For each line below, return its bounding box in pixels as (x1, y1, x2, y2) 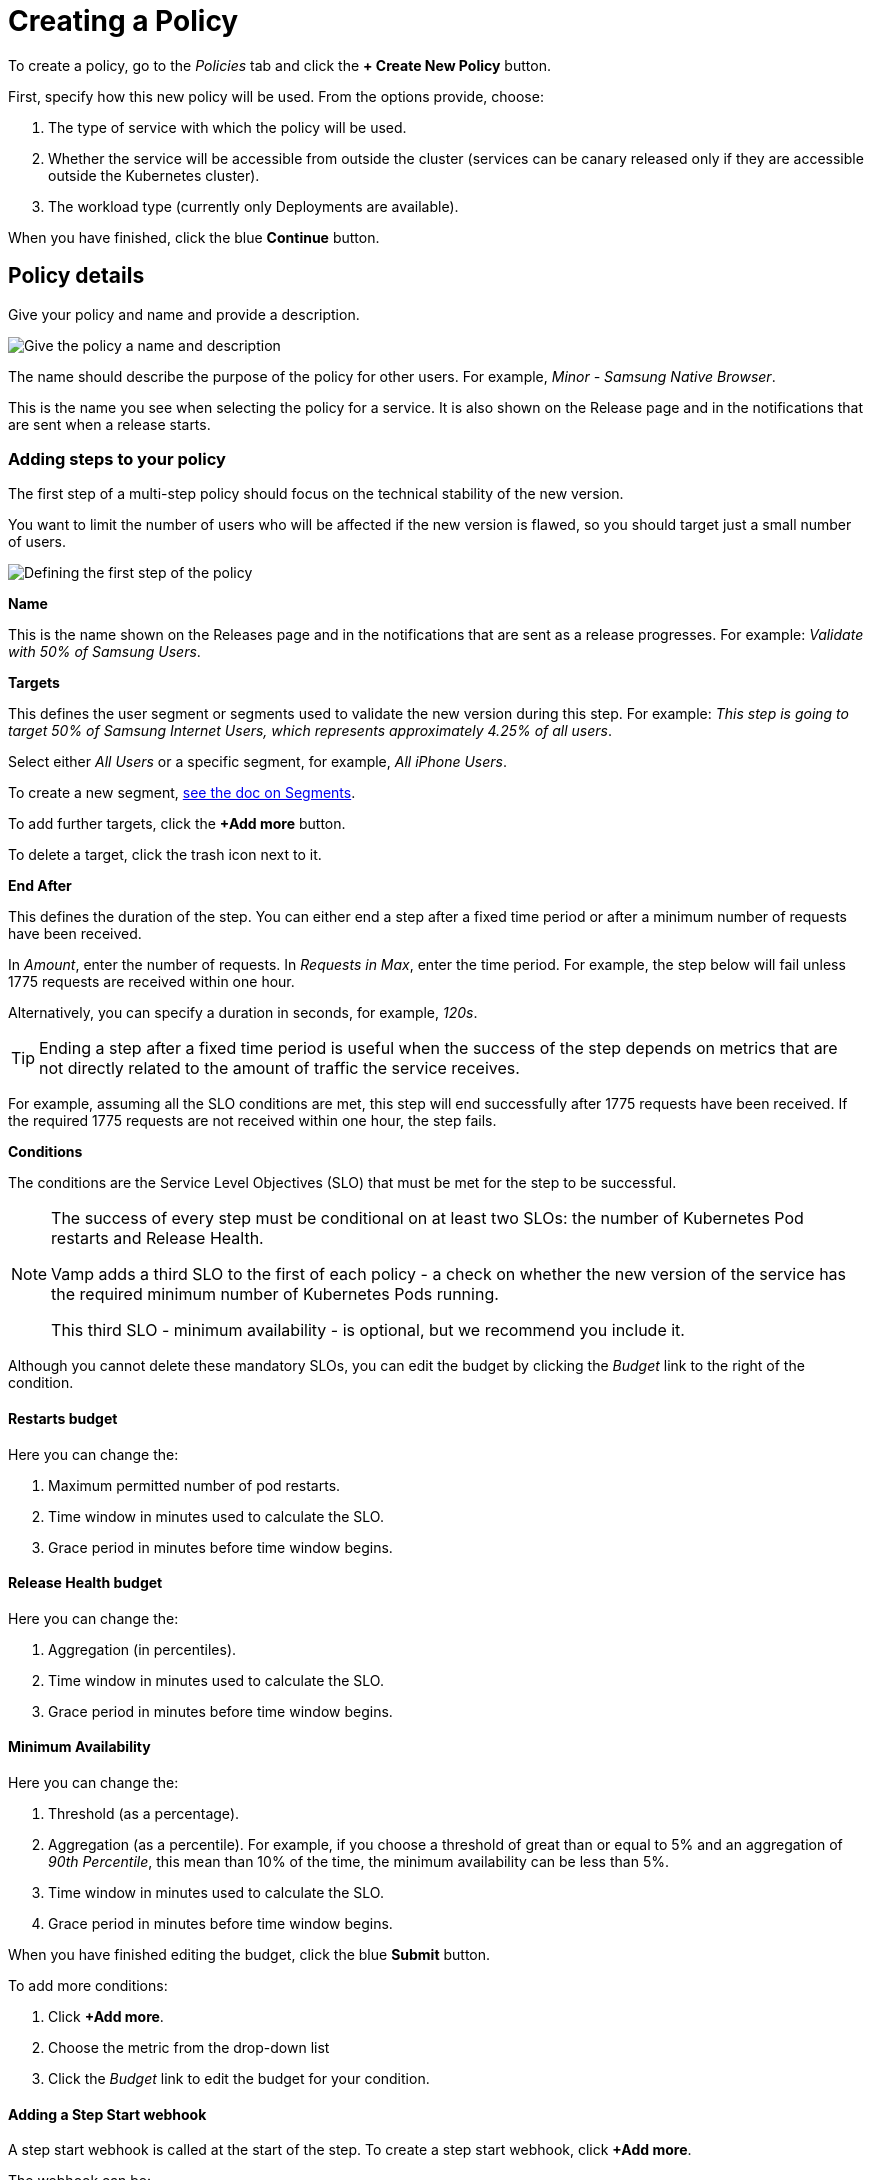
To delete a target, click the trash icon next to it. (8, 846, 322, 864)
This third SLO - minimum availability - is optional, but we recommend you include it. (51, 1320, 685, 1341)
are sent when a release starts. (8, 415, 211, 433)
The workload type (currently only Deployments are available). (48, 197, 459, 215)
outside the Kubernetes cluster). (48, 166, 260, 184)
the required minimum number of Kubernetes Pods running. (51, 1284, 499, 1305)
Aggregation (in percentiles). (48, 1640, 237, 1658)
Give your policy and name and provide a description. (8, 305, 360, 323)
